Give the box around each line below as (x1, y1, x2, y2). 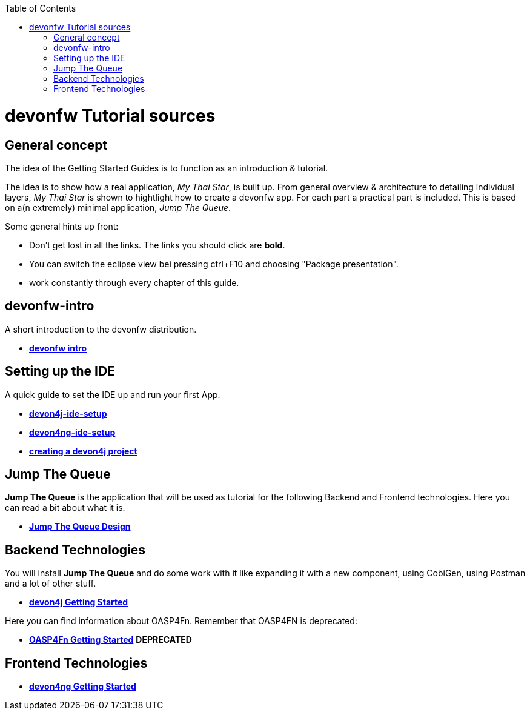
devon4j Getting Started (29, 597, 128, 608)
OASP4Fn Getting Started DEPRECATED (29, 634, 192, 645)
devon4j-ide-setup (29, 408, 107, 419)
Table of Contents (5, 3, 76, 13)
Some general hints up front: (5, 221, 119, 231)
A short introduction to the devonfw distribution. (5, 324, 197, 334)
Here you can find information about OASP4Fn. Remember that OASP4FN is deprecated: (5, 616, 357, 627)
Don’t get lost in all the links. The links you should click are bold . (29, 239, 285, 250)
